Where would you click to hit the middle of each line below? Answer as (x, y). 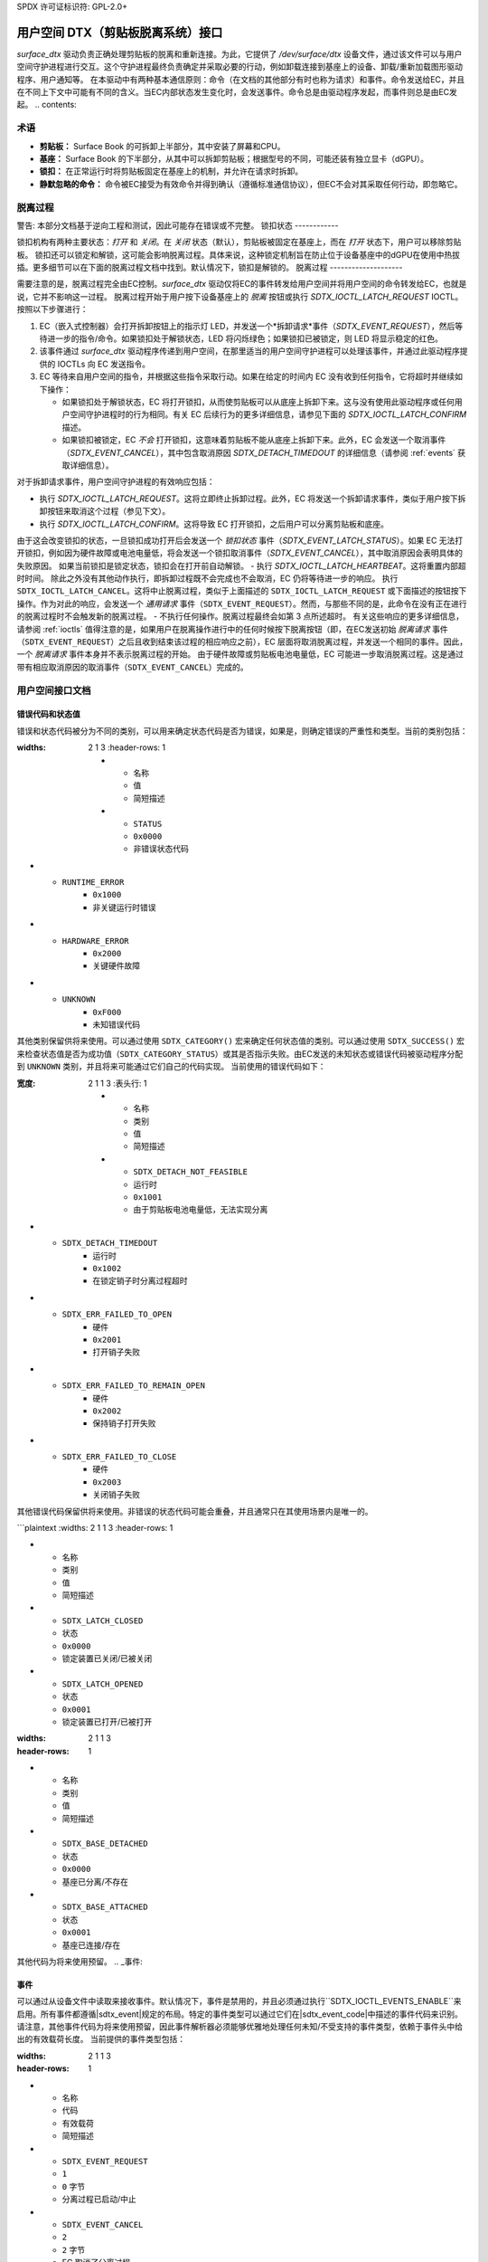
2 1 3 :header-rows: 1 (127, 747)
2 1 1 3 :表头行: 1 (118, 1083)
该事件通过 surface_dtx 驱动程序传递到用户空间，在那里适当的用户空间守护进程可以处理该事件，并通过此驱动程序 (249, 351)
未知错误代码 (116, 1024)
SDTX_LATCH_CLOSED (103, 1620)
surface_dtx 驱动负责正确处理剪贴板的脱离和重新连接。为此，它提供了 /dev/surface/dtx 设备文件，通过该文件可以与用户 (239, 53)
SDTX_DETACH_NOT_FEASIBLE (191, 1172)
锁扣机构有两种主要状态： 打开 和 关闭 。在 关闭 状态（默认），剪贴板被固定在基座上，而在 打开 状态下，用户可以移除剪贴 (239, 242)
